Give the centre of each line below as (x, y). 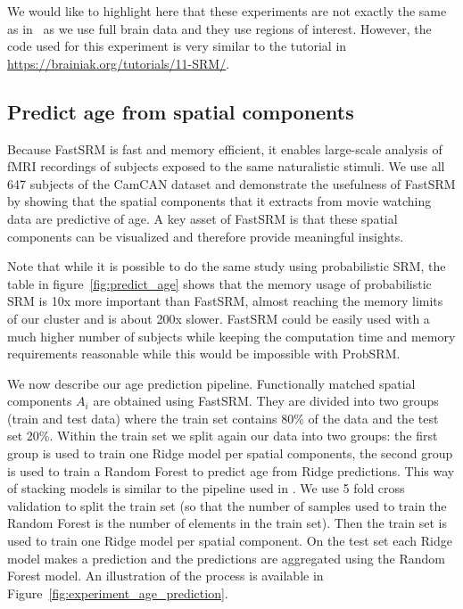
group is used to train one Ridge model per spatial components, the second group (230, 453)
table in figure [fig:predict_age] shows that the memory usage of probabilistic (219, 283)
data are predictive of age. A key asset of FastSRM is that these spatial (203, 218)
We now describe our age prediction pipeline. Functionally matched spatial (211, 383)
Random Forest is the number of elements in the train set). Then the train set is (227, 523)
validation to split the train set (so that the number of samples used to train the (227, 505)
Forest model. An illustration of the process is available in (165, 576)
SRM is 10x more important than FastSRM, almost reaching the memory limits (225, 301)
